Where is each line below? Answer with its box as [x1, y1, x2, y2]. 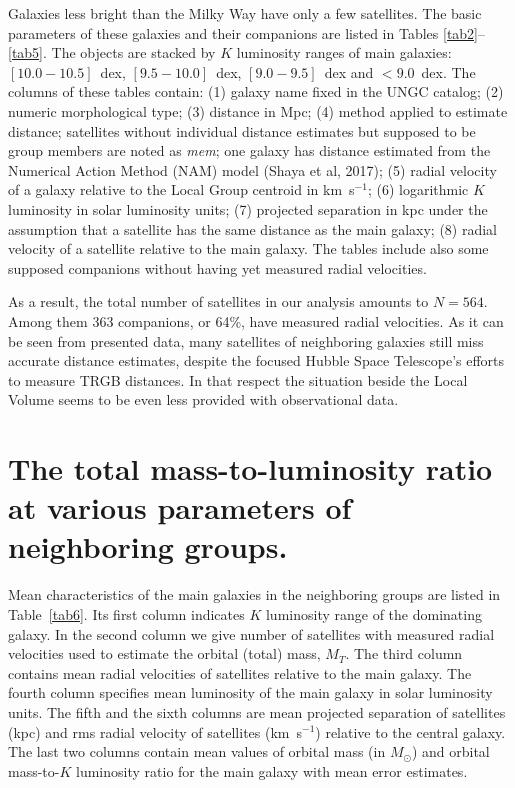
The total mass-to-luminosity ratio [8, 448, 493, 489]
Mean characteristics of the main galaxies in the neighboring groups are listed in [8, 584, 501, 605]
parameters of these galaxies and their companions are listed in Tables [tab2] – [8, 22, 485, 43]
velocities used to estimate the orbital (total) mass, [8, 643, 321, 664]
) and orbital [411, 741, 490, 762]
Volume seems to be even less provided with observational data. [8, 389, 399, 410]
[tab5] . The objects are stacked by [8, 42, 216, 63]
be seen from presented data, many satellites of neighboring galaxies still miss [8, 330, 484, 351]
